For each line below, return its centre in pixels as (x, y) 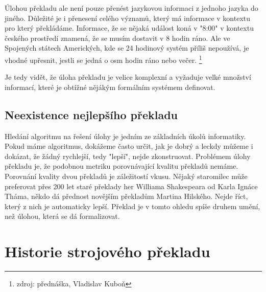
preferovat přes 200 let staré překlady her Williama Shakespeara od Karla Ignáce (131, 186)
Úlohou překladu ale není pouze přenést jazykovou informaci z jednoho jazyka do (131, 8)
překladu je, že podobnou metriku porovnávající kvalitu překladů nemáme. (122, 166)
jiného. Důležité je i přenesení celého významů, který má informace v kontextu (128, 18)
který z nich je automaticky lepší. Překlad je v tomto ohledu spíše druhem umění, (132, 206)
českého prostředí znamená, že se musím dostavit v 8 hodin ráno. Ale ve (117, 38)
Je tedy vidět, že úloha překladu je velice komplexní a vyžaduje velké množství (128, 77)
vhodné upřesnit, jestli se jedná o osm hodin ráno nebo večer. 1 (103, 59)
